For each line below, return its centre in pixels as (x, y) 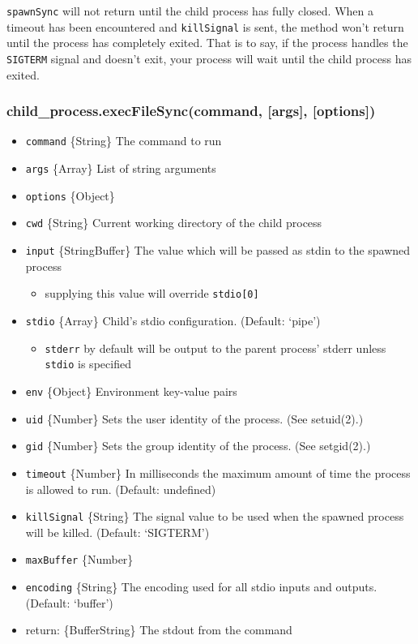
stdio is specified (88, 364)
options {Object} (70, 195)
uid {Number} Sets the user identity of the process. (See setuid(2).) (194, 418)
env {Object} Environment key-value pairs (131, 391)
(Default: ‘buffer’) (69, 602)
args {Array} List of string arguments (121, 168)
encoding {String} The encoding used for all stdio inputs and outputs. (201, 586)
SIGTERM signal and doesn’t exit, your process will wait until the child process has (209, 58)
